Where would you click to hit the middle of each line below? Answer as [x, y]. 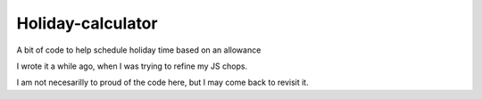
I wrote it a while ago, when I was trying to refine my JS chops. [132, 66]
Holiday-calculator [87, 23]
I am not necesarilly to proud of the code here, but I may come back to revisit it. [162, 82]
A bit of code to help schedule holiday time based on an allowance [139, 50]
